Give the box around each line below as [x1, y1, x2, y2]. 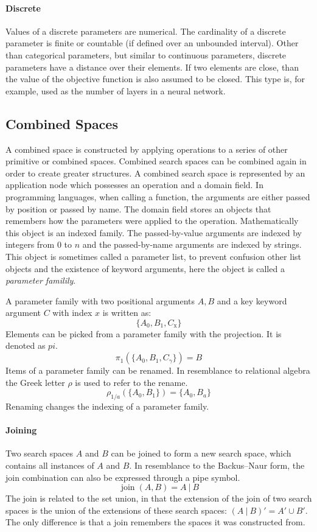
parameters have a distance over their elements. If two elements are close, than [5, 60, 299, 73]
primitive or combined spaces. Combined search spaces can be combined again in [5, 155, 307, 167]
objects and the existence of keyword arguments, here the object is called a [5, 262, 285, 275]
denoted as [5, 339, 46, 352]
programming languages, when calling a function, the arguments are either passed [5, 190, 310, 203]
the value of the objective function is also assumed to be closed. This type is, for [5, 72, 305, 85]
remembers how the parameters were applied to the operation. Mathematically [5, 214, 299, 227]
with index [52, 306, 92, 319]
